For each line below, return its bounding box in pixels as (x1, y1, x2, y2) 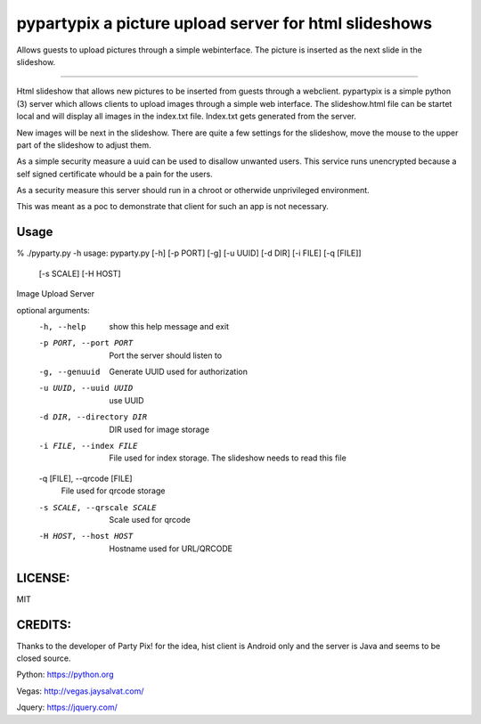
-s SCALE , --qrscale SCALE (38, 502, 157, 512)
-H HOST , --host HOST (38, 531, 134, 541)
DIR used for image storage (109, 424, 209, 435)
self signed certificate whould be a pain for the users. (16, 168, 213, 179)
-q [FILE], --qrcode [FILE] (38, 473, 133, 484)
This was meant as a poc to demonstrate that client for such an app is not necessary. (16, 201, 330, 212)
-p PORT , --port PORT (38, 338, 134, 348)
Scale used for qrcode (109, 515, 191, 525)
